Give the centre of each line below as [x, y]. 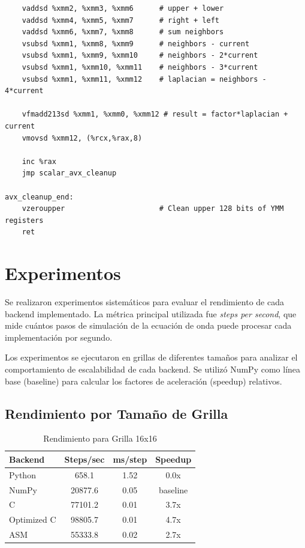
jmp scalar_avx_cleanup [69, 173]
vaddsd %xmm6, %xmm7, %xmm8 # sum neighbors [123, 32]
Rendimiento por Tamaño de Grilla [117, 413]
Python [22, 474]
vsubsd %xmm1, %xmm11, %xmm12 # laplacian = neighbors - [144, 79]
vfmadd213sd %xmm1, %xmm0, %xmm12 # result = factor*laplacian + [155, 114]
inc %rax [39, 161]
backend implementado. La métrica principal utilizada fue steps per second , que [151, 313]
